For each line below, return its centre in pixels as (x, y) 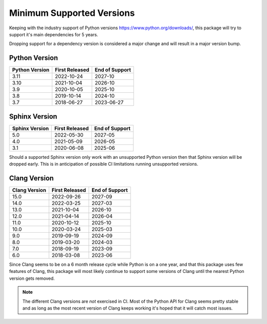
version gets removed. (32, 278)
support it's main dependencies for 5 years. (54, 34)
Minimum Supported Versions (72, 13)
